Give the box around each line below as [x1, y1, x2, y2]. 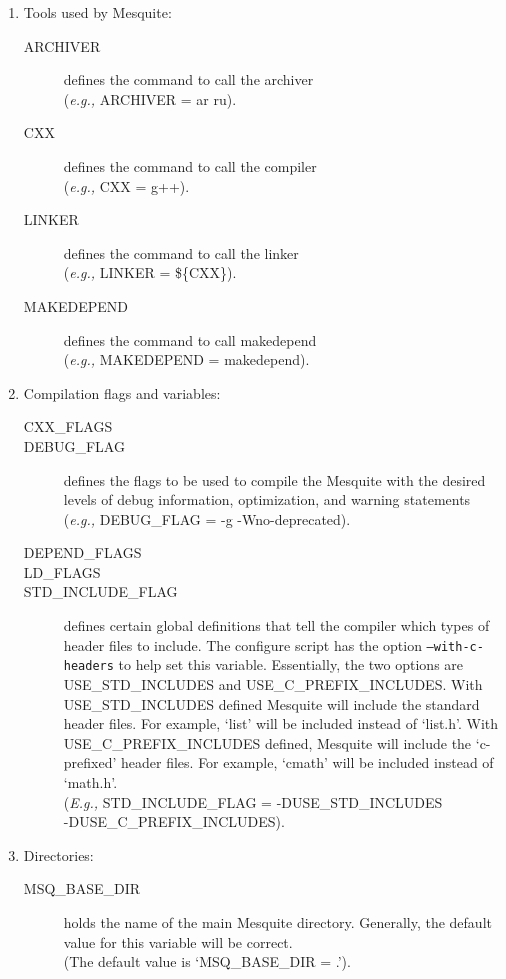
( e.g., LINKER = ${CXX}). [63, 262, 237, 283]
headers [63, 659, 114, 674]
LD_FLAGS [23, 561, 101, 582]
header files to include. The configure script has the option [63, 634, 422, 655]
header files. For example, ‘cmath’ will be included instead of [121, 752, 494, 773]
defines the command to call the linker [63, 242, 299, 263]
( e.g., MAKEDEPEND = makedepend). [63, 349, 310, 370]
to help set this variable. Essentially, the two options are [118, 654, 464, 675]
